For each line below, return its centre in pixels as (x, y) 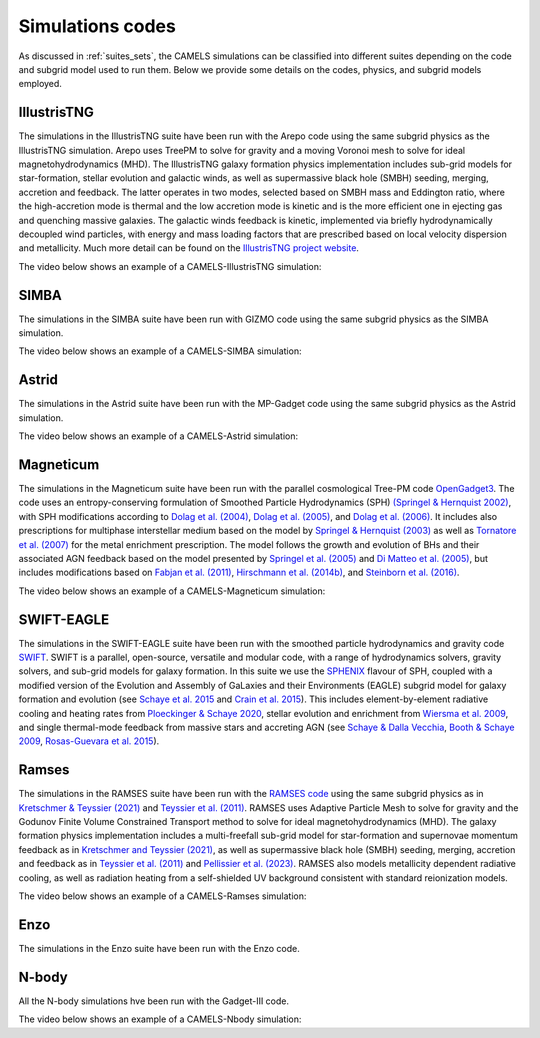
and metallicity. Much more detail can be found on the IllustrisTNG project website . (189, 248)
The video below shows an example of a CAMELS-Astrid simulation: (158, 436)
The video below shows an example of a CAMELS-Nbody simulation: (160, 1019)
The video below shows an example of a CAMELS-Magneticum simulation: (172, 591)
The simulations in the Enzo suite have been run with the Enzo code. (159, 948)
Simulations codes (97, 26)
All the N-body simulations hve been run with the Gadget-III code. (154, 1001)
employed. (40, 84)
